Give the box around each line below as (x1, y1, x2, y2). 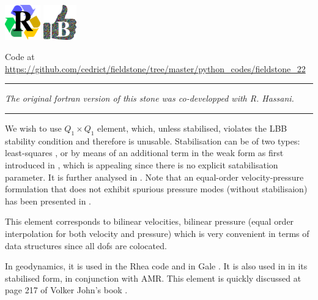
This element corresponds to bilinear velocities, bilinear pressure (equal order (5, 215, 294, 228)
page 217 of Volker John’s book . (5, 283, 128, 296)
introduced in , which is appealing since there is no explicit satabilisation (5, 159, 278, 171)
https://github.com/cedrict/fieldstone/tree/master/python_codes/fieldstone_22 (5, 62, 306, 75)
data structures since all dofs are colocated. (5, 239, 167, 252)
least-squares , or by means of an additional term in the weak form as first (5, 146, 284, 159)
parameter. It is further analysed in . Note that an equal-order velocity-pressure (5, 170, 304, 183)
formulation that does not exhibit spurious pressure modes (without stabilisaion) (5, 182, 308, 195)
